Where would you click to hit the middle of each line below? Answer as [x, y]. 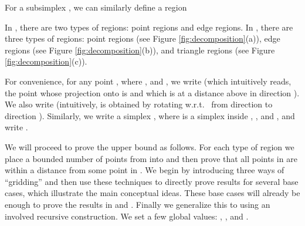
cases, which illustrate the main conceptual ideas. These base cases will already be [152, 193]
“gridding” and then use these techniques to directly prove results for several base [152, 181]
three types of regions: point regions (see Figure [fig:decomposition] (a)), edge [143, 38]
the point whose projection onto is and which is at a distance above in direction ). [152, 92]
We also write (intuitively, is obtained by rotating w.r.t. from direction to [139, 104]
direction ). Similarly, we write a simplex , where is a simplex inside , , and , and [150, 115]
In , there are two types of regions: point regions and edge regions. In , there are [149, 27]
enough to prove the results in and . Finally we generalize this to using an [138, 204]
